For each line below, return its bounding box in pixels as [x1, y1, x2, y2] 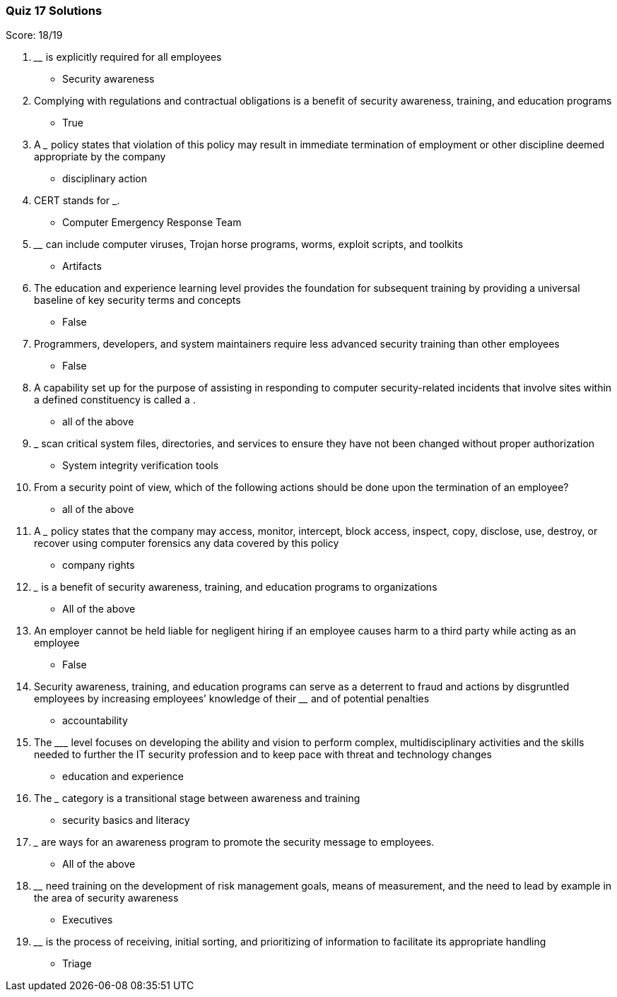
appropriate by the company [34, 151, 166, 163]
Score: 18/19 [6, 29, 63, 42]
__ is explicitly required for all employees [34, 51, 222, 64]
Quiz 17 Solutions [6, 4, 102, 18]
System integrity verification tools [62, 459, 219, 472]
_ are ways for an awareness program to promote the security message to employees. [34, 836, 435, 849]
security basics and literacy [62, 814, 190, 827]
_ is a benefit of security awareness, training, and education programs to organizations [34, 581, 437, 594]
